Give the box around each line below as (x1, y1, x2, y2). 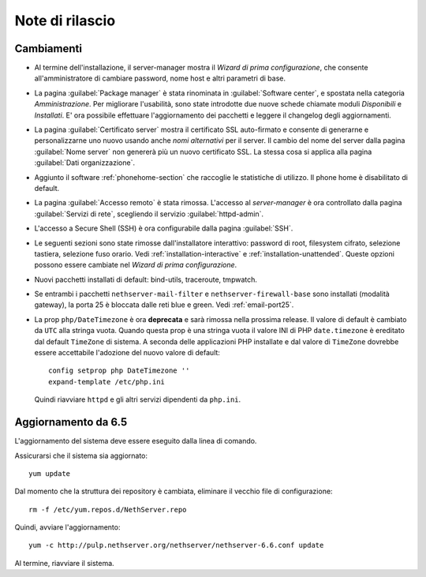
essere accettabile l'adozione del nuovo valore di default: (34, 348, 221, 358)
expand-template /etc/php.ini (48, 377, 166, 386)
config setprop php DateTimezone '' (48, 366, 190, 375)
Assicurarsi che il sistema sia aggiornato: (14, 451, 148, 460)
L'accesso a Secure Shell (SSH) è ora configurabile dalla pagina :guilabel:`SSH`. (34, 223, 293, 233)
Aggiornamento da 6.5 (14, 415, 128, 429)
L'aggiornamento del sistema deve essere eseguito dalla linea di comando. (14, 436, 257, 446)
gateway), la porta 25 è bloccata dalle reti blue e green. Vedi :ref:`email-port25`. (34, 300, 294, 309)
